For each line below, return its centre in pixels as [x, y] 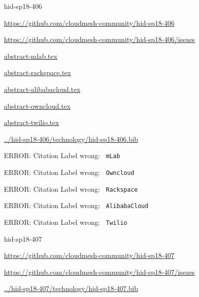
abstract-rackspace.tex [38, 72]
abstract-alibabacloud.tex [42, 89]
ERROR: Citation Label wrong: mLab [62, 155]
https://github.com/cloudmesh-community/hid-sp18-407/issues [99, 272]
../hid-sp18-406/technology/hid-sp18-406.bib [71, 139]
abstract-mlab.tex [31, 56]
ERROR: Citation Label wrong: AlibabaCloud [76, 205]
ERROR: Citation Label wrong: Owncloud [69, 172]
